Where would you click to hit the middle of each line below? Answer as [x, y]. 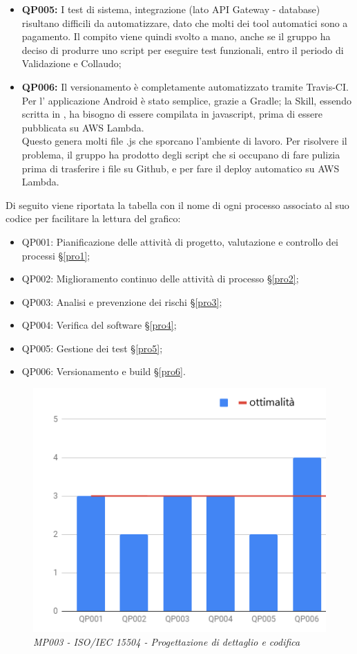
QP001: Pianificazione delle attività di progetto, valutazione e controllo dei [180, 241]
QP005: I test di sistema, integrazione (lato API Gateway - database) [171, 9]
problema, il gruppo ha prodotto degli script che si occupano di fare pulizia [181, 154]
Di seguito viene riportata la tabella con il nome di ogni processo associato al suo [177, 205]
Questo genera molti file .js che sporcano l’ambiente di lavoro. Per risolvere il [184, 141]
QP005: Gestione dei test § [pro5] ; [92, 348]
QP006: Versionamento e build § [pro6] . [104, 371]
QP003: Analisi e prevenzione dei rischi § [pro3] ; [122, 301]
